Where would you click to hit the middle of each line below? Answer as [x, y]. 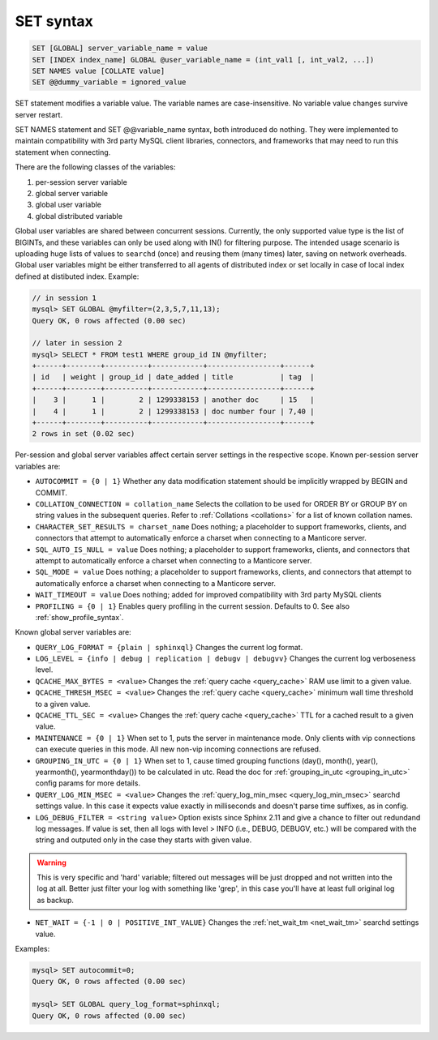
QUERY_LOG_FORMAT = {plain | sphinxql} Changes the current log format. [169, 647]
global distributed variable [79, 216]
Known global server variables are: [73, 632]
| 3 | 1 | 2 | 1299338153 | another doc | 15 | [173, 400]
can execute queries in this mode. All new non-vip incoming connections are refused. [178, 749]
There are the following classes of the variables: [95, 167]
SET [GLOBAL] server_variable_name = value [120, 48]
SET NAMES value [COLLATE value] [99, 71]
